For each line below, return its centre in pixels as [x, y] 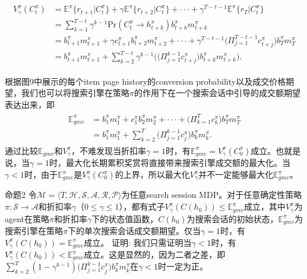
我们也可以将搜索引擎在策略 [75, 93]
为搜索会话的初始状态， [232, 218]
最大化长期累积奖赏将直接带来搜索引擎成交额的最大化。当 [178, 163]
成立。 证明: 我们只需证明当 [138, 242]
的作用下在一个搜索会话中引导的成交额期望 [217, 93]
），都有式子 [142, 206]
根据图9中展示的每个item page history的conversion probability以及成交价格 [145, 81]
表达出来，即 [30, 104]
